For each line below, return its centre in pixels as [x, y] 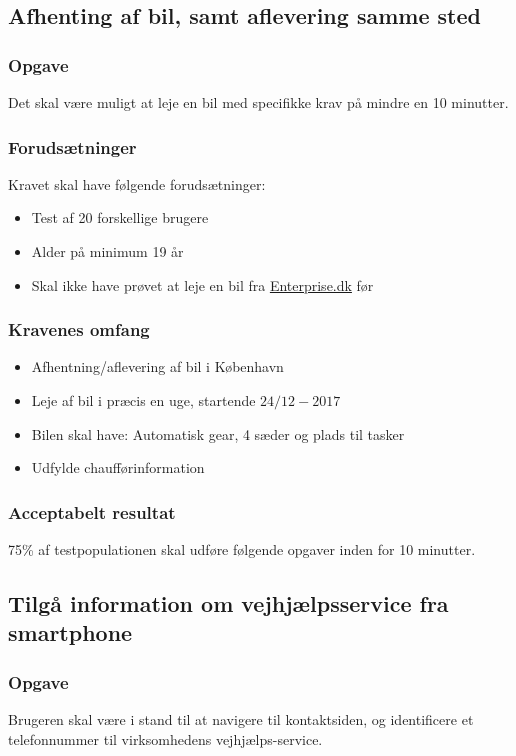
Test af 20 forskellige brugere [120, 217]
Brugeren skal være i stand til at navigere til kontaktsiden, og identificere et [241, 718]
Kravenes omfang [79, 329]
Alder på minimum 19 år [107, 251]
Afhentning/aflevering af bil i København [157, 366]
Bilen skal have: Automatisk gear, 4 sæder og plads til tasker [218, 433]
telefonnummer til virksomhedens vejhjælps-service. [165, 738]
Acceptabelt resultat [92, 511]
